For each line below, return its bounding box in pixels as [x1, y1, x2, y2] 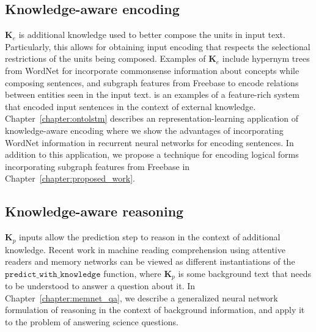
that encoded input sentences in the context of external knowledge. [5, 100, 256, 113]
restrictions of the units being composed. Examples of [5, 52, 206, 65]
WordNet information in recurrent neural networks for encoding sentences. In [5, 136, 294, 149]
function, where [103, 267, 161, 279]
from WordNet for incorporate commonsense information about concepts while [5, 64, 299, 76]
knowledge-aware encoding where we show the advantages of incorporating [5, 124, 284, 136]
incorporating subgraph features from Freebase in [5, 160, 190, 172]
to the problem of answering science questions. [5, 315, 178, 328]
